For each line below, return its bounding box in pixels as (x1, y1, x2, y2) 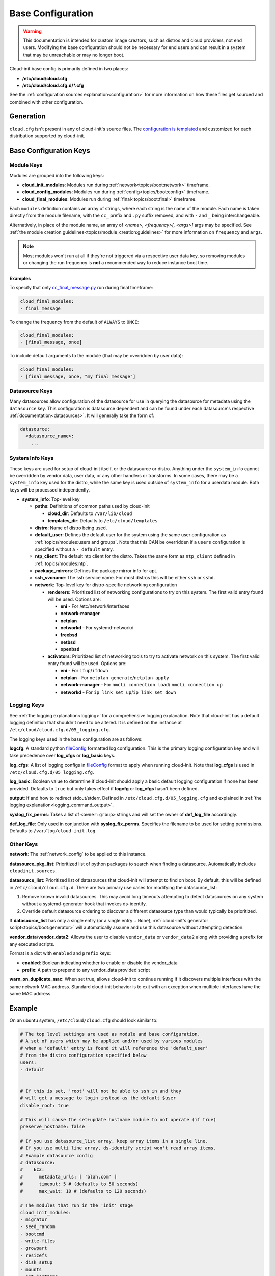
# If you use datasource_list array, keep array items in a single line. (20, 1138, 208, 1144)
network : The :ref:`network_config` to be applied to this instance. (9, 851, 147, 857)
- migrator (20, 1217, 47, 1222)
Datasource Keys (9, 387, 53, 395)
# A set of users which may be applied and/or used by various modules (20, 1038, 203, 1044)
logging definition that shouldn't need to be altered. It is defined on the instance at (9, 720, 182, 726)
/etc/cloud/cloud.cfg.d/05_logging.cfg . (9, 726, 111, 732)
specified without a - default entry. (35, 546, 114, 552)
